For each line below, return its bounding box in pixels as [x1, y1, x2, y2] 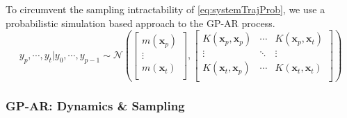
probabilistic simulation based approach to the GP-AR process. [6, 15, 275, 30]
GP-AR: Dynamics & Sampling [6, 97, 185, 115]
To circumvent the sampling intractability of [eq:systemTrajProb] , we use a [6, 2, 325, 16]
